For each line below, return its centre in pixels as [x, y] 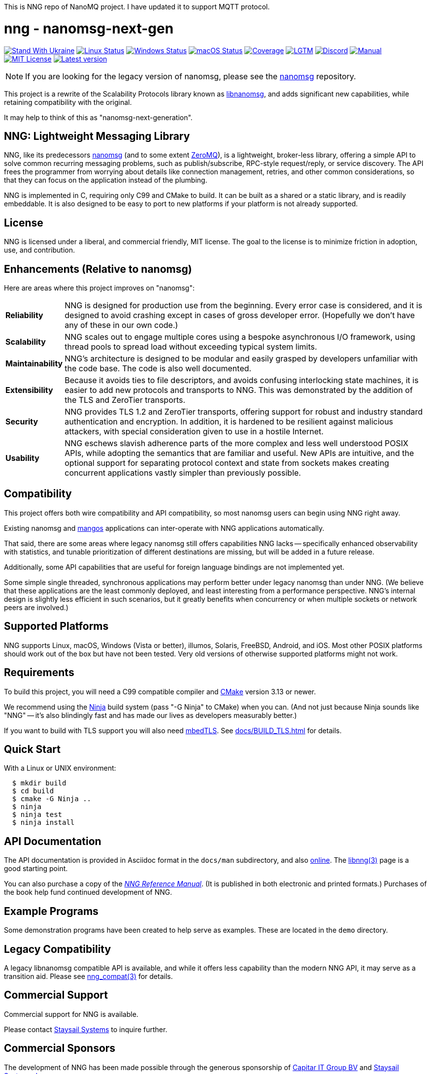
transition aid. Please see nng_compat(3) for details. [88, 976]
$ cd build [33, 791]
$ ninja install [43, 823]
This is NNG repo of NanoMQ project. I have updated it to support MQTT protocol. [137, 7]
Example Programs [51, 911]
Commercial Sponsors [60, 1048]
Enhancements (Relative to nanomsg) [98, 269]
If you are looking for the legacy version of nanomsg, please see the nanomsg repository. [191, 76]
